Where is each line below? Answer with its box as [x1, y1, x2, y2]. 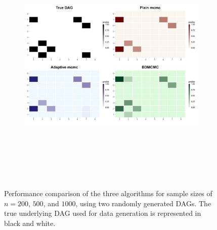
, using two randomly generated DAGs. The [75, 198, 211, 208]
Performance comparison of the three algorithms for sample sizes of [4, 188, 212, 199]
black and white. [4, 217, 56, 228]
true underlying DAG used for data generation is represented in [4, 208, 201, 218]
